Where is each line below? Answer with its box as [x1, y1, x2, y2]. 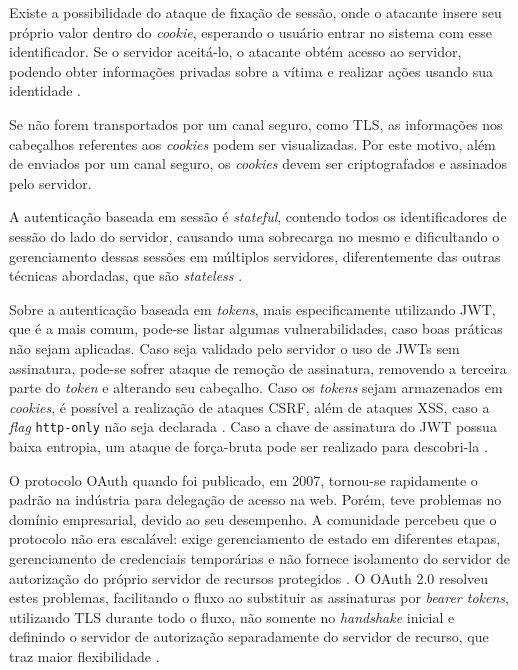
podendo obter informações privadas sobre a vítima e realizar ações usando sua [9, 60, 494, 81]
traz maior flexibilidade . [9, 645, 160, 666]
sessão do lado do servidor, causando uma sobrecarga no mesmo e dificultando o [9, 225, 500, 246]
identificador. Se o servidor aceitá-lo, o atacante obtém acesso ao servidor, [9, 41, 462, 62]
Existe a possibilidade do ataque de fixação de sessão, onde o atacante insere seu [9, 2, 502, 22]
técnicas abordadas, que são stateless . [9, 265, 243, 286]
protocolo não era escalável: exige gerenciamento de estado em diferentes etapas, [9, 528, 501, 549]
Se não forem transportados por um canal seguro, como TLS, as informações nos [9, 113, 503, 134]
